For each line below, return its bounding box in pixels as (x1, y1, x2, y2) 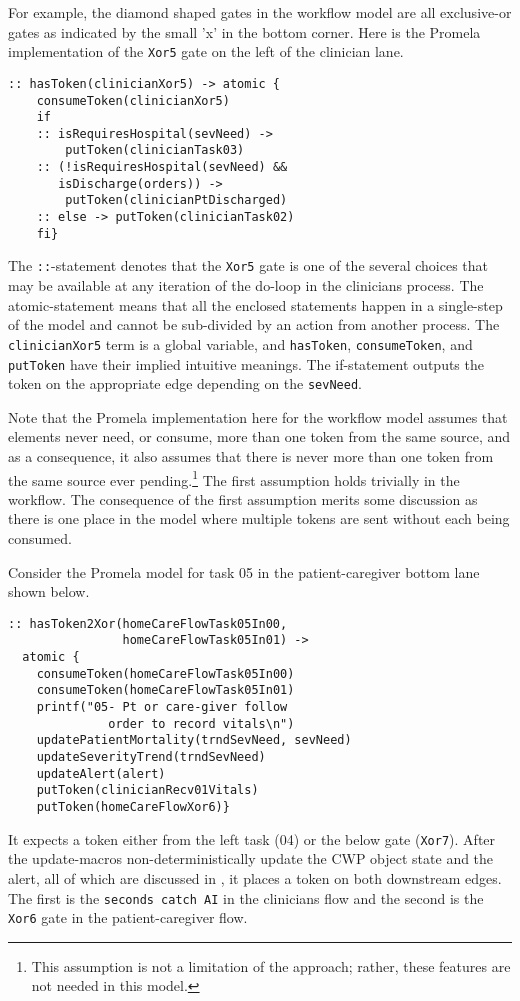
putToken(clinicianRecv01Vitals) (36, 783, 259, 798)
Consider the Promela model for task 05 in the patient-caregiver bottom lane (8, 561, 480, 582)
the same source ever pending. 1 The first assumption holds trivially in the (8, 466, 460, 490)
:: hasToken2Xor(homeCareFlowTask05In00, (8, 616, 288, 631)
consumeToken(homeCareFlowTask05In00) (36, 666, 295, 681)
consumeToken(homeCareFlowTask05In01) (36, 683, 295, 698)
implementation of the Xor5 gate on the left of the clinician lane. (8, 41, 404, 62)
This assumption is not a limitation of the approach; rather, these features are (31, 955, 511, 976)
